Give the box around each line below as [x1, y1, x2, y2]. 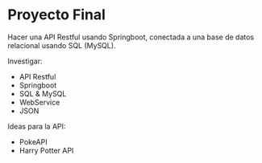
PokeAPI [19, 137, 48, 146]
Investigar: [7, 56, 43, 66]
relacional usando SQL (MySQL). [7, 40, 116, 50]
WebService [19, 97, 60, 107]
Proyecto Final [7, 6, 106, 24]
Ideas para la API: [7, 121, 66, 131]
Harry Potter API [19, 145, 74, 155]
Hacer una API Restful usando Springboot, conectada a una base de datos [7, 32, 255, 42]
